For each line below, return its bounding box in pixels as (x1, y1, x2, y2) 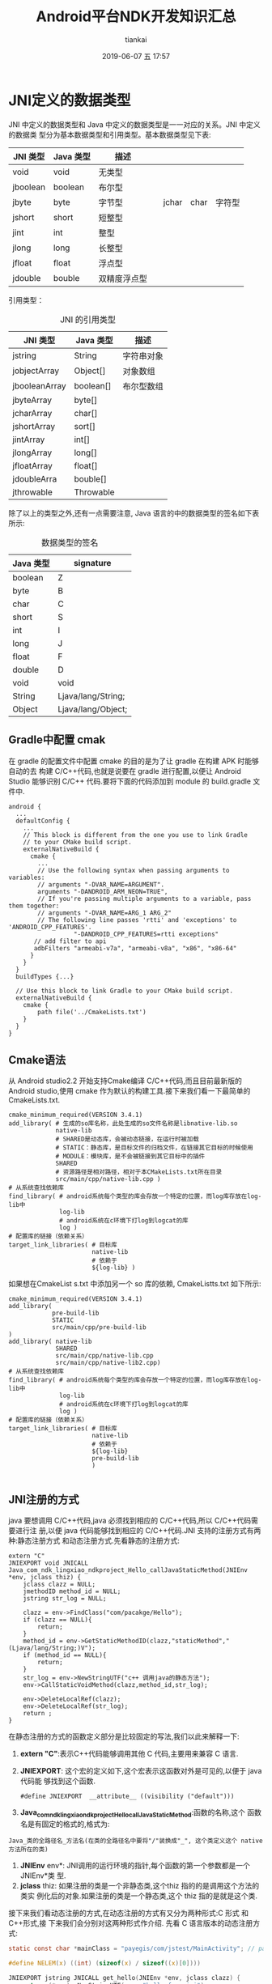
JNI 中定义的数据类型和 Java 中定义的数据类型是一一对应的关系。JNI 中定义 (8, 119, 261, 130)
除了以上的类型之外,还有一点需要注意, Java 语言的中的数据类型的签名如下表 (8, 508, 260, 518)
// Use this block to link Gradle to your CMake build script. (15, 987, 233, 995)
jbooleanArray (12, 380, 66, 391)
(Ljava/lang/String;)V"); (8, 1644, 96, 1652)
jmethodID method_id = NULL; (23, 1587, 121, 1595)
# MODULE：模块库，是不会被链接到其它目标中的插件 (55, 1153, 206, 1161)
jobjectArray (12, 365, 59, 376)
